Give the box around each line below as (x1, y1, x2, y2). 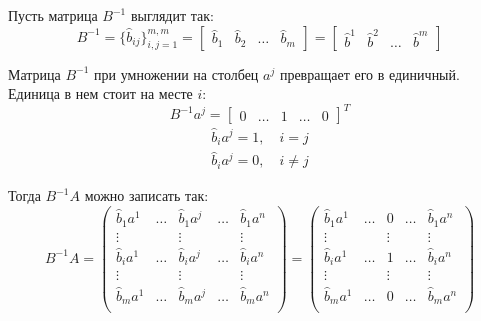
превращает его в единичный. (279, 63, 460, 84)
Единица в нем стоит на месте (8, 83, 193, 104)
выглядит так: (130, 5, 214, 25)
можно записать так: (84, 185, 209, 206)
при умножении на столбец (94, 63, 259, 84)
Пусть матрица (8, 5, 98, 25)
